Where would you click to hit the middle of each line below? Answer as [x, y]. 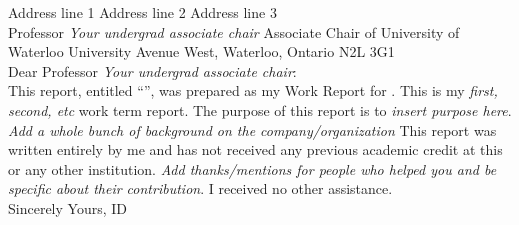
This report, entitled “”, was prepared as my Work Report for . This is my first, [253, 90]
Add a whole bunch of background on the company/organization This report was [252, 129]
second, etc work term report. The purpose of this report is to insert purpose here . [260, 109]
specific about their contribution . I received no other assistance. [200, 188]
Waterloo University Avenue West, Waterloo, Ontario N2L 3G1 [201, 51]
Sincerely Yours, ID [67, 207]
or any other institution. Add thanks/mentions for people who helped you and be [252, 168]
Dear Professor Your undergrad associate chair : [152, 70]
